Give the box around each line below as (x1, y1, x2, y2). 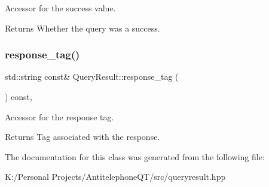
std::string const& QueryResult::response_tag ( (5, 70, 179, 83)
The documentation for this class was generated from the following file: (5, 150, 265, 163)
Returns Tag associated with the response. (5, 130, 160, 143)
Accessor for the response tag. (5, 110, 114, 123)
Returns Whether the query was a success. (5, 21, 160, 34)
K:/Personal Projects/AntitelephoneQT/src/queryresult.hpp (5, 170, 226, 183)
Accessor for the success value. (5, 2, 116, 14)
